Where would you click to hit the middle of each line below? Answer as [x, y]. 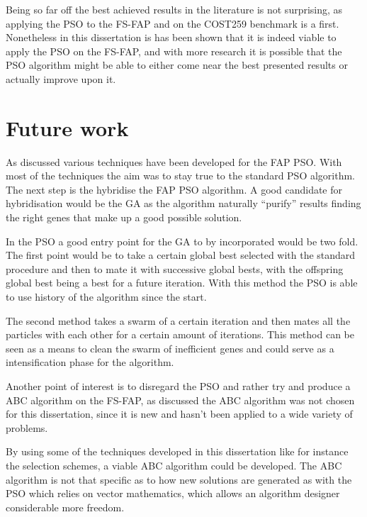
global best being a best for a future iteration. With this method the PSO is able [182, 283]
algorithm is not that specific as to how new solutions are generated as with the [179, 479]
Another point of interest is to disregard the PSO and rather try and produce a [178, 386]
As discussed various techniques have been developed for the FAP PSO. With [174, 161]
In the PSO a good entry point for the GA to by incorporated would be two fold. [182, 241]
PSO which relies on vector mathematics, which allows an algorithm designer [173, 493]
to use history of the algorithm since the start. [106, 297]
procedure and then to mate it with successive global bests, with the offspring [175, 268]
